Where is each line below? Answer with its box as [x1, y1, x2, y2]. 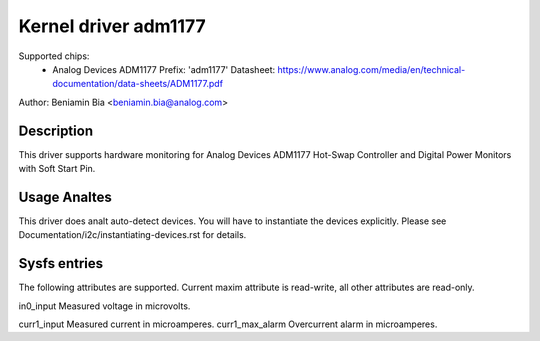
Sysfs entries [18, 255, 104, 272]
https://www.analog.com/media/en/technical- [277, 63, 466, 75]
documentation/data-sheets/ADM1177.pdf [52, 78, 224, 90]
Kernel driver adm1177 [18, 15, 207, 37]
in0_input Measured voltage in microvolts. [18, 300, 191, 312]
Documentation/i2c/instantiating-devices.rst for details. [18, 229, 247, 241]
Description [18, 122, 94, 139]
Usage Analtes [18, 188, 112, 205]
